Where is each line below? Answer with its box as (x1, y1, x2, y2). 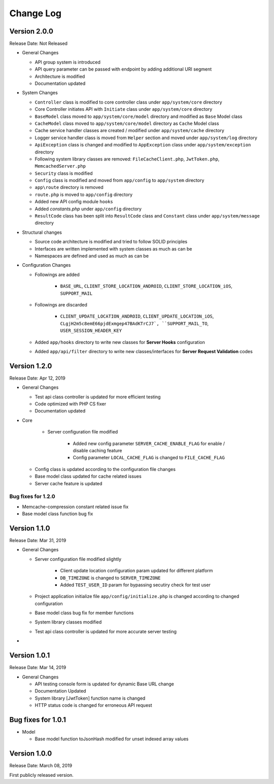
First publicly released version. (9, 772, 74, 778)
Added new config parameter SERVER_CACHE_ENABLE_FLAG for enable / (73, 440, 225, 447)
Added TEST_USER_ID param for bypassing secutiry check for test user (60, 582, 211, 588)
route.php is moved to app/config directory (35, 191, 133, 198)
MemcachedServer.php (35, 163, 86, 169)
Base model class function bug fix (22, 511, 93, 517)
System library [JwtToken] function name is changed (35, 695, 146, 701)
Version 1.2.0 (9, 361, 52, 370)
